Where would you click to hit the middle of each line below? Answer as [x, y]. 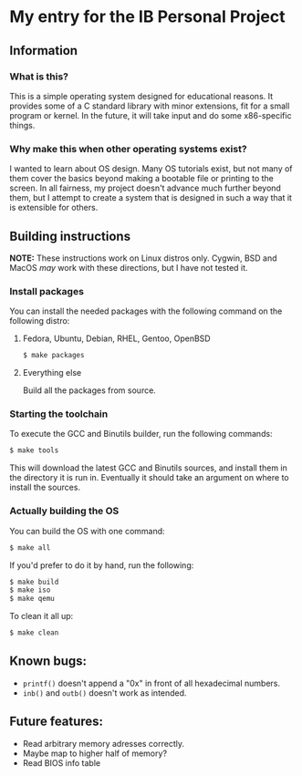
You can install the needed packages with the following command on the [146, 311]
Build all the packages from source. [89, 390]
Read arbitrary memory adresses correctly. [104, 743]
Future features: [56, 722]
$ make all [30, 548]
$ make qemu [32, 599]
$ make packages [53, 356]
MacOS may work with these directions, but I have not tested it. [129, 267]
